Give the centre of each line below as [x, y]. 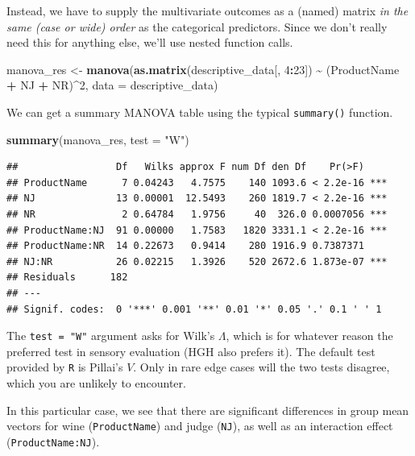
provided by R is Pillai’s [65, 367]
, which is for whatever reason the [309, 336]
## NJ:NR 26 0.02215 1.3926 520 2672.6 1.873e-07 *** [197, 261]
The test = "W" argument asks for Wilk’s [111, 336]
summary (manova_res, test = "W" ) [98, 139]
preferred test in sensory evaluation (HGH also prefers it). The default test [191, 351]
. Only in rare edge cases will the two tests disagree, [261, 367]
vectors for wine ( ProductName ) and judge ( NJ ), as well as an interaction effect [200, 426]
